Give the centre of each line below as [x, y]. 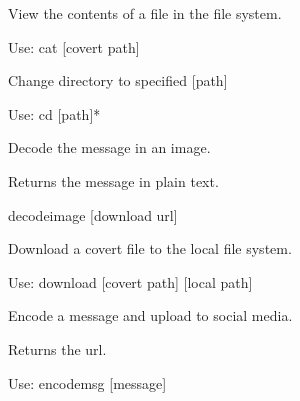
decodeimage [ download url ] [93, 214]
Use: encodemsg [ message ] [87, 382]
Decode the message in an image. [109, 147]
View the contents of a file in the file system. [145, 13]
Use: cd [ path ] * [54, 113]
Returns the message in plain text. [113, 180]
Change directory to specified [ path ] [118, 80]
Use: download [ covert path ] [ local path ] [130, 281]
